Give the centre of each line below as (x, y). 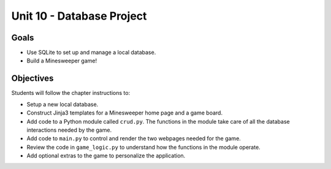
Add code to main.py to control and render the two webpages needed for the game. (134, 138)
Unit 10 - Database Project (79, 16)
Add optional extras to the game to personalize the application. (106, 156)
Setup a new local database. (63, 104)
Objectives (32, 79)
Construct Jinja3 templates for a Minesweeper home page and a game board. (125, 113)
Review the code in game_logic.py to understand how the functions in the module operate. (143, 147)
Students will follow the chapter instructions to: (71, 93)
